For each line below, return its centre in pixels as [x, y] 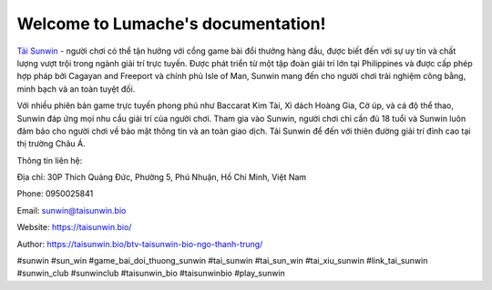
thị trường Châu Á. [51, 144]
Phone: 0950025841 [55, 194]
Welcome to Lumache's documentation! [171, 24]
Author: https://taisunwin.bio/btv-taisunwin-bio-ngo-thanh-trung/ [140, 244]
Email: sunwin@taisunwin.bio [72, 210]
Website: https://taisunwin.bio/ [74, 227]
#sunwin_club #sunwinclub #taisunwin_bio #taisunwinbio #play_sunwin [151, 274]
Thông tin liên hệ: [50, 160]
